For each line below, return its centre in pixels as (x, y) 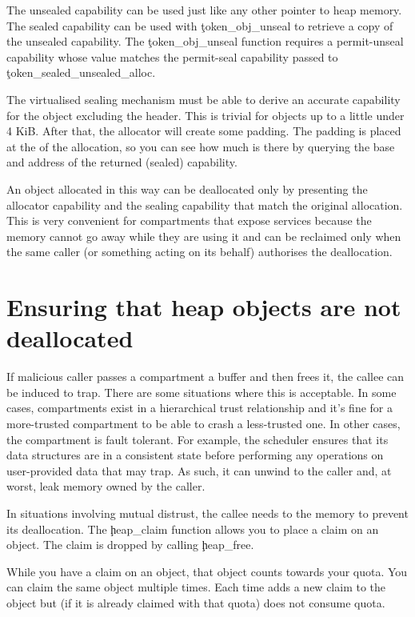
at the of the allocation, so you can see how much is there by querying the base (201, 146)
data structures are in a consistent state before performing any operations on (195, 455)
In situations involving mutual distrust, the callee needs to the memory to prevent (207, 513)
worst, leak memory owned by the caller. (106, 486)
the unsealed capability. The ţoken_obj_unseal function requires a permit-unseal (205, 41)
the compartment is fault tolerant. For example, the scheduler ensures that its (198, 439)
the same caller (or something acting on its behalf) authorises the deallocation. (200, 252)
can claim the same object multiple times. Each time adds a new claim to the (196, 587)
